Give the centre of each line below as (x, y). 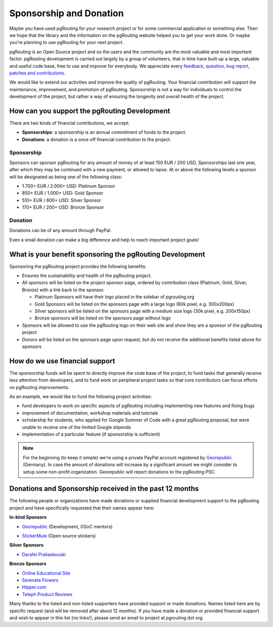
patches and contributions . (37, 73)
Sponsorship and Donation (66, 13)
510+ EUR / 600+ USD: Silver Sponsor (61, 200)
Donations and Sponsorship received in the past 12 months (104, 489)
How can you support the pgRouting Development (90, 111)
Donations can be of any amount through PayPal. (60, 230)
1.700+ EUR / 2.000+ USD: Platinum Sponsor (69, 186)
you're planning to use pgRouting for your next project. (66, 43)
